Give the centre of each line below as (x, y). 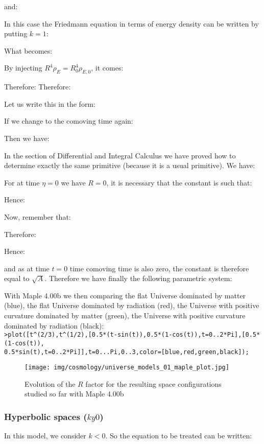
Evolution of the (50, 383)
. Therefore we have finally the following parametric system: (138, 278)
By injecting (23, 68)
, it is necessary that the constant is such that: (179, 182)
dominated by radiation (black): (54, 325)
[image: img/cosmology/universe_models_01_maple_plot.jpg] (127, 368)
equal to (17, 278)
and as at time (27, 268)
